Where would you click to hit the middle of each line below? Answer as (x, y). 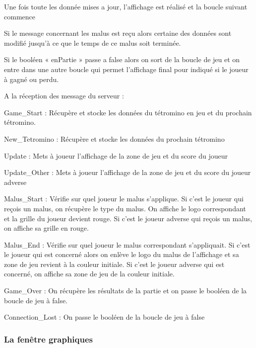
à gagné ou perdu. (32, 79)
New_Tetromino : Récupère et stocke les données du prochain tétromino (114, 138)
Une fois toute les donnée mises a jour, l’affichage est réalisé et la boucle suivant (126, 6)
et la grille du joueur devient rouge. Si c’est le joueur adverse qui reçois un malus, (128, 218)
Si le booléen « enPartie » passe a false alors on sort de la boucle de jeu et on (122, 59)
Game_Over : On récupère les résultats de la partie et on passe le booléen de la (126, 291)
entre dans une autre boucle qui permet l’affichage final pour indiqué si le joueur (126, 69)
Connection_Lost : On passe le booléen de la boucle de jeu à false (104, 317)
